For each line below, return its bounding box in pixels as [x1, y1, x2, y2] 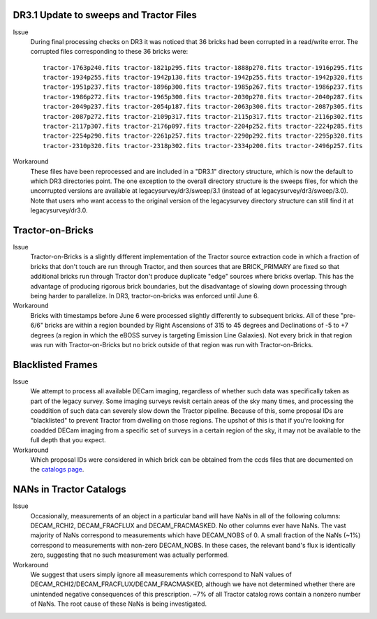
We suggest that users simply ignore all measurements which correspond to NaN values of [30, 570, 293, 579]
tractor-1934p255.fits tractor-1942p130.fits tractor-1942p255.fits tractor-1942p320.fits [43, 73, 363, 82]
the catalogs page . [30, 465, 84, 474]
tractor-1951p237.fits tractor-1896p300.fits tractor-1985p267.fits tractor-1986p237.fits [43, 83, 363, 91]
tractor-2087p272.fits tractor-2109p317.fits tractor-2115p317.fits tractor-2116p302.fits [43, 112, 363, 120]
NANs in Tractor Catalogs [13, 483, 127, 495]
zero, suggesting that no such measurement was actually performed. [30, 551, 230, 559]
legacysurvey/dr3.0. [30, 206, 88, 214]
